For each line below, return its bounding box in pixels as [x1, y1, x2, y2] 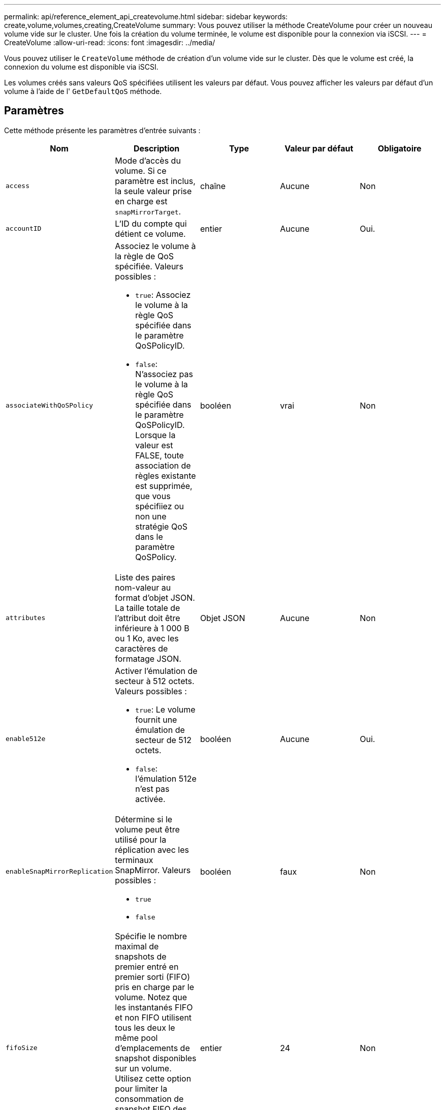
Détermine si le [115, 814, 173, 824]
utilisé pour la [115, 834, 167, 845]
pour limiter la [115, 1083, 168, 1094]
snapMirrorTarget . [115, 206, 181, 217]
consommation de [115, 1093, 184, 1104]
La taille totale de [115, 602, 180, 613]
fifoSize [6, 1044, 38, 1052]
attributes [6, 614, 46, 622]
